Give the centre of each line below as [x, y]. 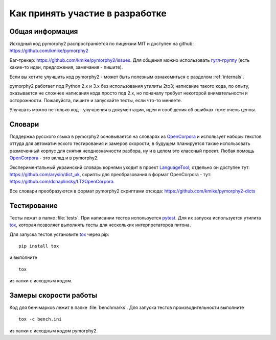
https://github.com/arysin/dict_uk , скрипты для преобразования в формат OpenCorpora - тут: [110, 175]
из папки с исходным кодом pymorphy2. [54, 331]
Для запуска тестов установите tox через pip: [59, 234]
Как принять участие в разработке [88, 13]
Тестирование [34, 205]
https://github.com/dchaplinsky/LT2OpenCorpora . [62, 182]
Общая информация [44, 31]
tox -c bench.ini [40, 319]
